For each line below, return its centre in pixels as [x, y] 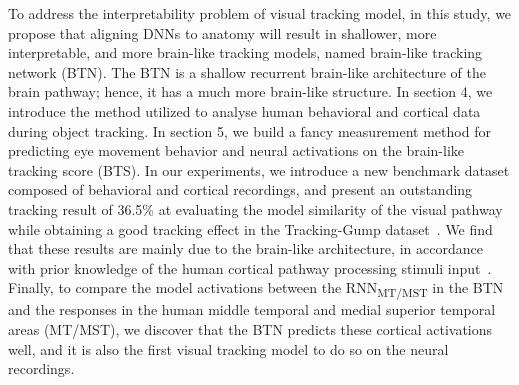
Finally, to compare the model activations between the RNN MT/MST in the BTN [256, 289]
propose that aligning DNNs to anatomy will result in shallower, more [222, 32]
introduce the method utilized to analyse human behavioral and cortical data [244, 110]
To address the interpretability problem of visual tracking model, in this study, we [260, 13]
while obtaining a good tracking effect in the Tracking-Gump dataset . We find [250, 228]
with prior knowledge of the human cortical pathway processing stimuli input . [250, 267]
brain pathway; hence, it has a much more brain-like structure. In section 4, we [250, 91]
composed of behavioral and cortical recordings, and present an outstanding [240, 189]
